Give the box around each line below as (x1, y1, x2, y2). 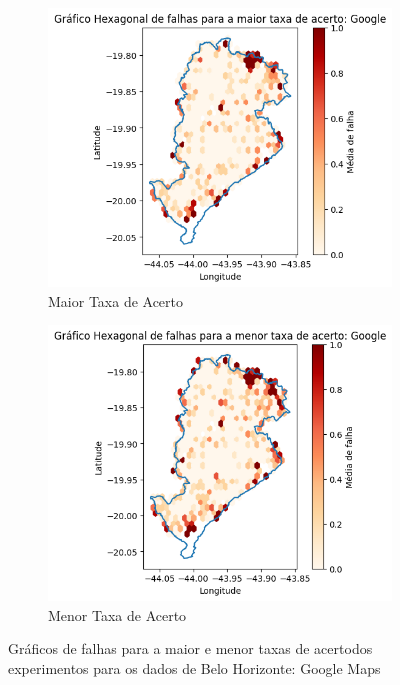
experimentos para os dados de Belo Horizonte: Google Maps (8, 658, 381, 679)
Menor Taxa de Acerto (48, 604, 187, 625)
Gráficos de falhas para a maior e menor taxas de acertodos (8, 638, 373, 659)
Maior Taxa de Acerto (48, 290, 184, 311)
